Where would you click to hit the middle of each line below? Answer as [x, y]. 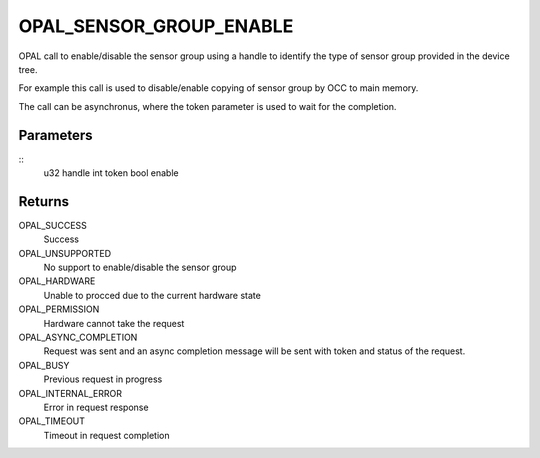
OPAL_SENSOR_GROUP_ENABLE [156, 26]
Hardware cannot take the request [114, 323]
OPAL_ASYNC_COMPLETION [78, 337]
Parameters [55, 135]
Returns [44, 201]
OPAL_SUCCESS [52, 225]
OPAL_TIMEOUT [51, 421]
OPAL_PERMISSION [59, 309]
